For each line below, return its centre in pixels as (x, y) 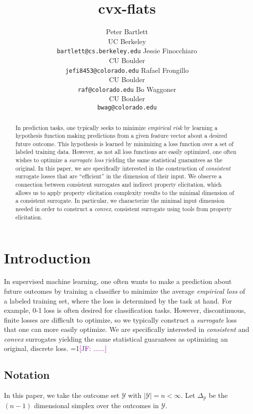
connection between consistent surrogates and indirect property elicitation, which (118, 185)
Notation (27, 375)
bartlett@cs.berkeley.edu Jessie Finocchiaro (127, 51)
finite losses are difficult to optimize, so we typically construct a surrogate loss (120, 319)
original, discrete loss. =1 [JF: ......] (55, 348)
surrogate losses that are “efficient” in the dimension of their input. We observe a (118, 176)
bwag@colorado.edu (127, 108)
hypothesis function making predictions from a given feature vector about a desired (121, 136)
